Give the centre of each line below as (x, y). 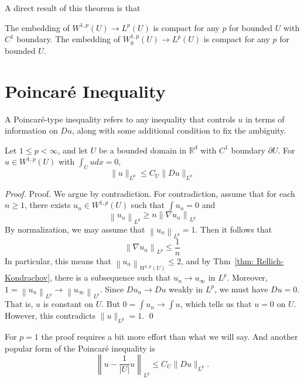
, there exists (48, 205)
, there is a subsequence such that (110, 277)
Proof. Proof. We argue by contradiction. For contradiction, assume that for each (150, 193)
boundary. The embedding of (69, 39)
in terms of (265, 119)
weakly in (186, 289)
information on (31, 130)
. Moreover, (247, 277)
